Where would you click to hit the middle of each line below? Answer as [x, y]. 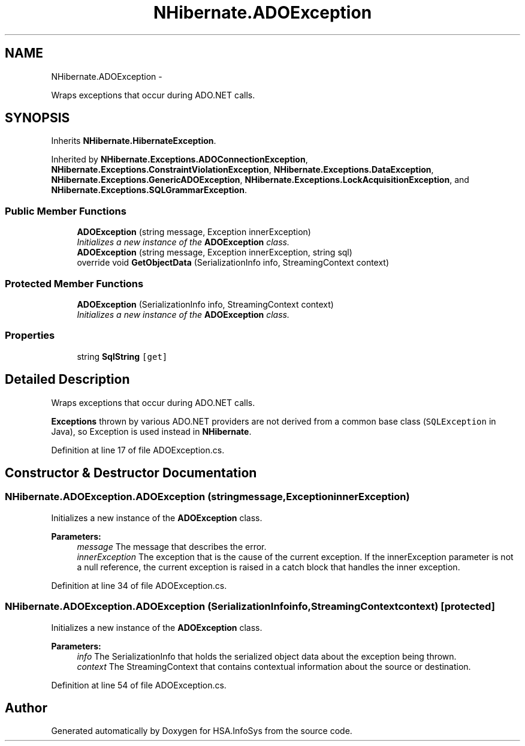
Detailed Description [67, 380]
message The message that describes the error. [172, 546]
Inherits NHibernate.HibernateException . [134, 141]
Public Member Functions [66, 211]
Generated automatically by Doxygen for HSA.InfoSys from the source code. [202, 731]
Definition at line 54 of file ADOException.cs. [139, 685]
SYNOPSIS [37, 118]
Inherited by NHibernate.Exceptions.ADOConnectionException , [179, 160]
